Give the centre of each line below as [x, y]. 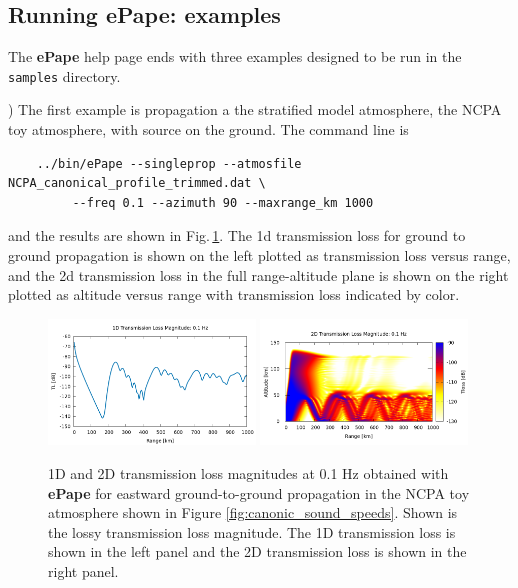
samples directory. [64, 75]
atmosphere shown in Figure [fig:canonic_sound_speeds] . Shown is [253, 512]
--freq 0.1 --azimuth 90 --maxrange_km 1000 [223, 202]
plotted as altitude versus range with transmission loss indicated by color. [234, 294]
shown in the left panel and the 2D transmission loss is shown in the [257, 551]
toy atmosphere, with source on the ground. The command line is [208, 129]
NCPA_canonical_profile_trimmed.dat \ [137, 183]
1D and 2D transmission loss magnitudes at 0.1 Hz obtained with [248, 473]
